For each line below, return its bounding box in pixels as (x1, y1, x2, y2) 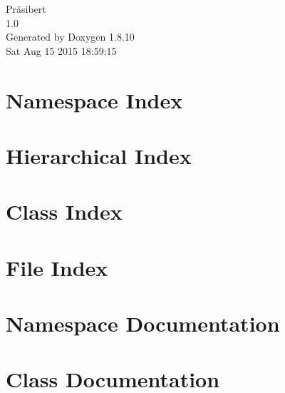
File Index (6, 252, 108, 282)
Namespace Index (6, 85, 183, 114)
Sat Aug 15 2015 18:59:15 (6, 43, 117, 58)
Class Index (6, 197, 123, 226)
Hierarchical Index (6, 141, 192, 170)
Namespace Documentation (6, 309, 280, 338)
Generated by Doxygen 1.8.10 (6, 29, 135, 44)
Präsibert (6, 1, 46, 16)
